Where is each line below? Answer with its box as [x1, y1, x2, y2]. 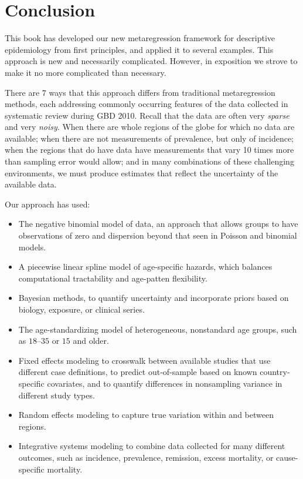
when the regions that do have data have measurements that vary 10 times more [5, 143, 294, 156]
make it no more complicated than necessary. [5, 66, 166, 78]
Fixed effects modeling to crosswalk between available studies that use [18, 354, 271, 366]
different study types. [18, 388, 95, 401]
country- [260, 366, 290, 378]
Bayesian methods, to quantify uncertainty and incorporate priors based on [18, 292, 289, 304]
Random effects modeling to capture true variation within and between [18, 408, 274, 421]
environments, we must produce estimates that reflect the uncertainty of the [5, 166, 278, 179]
